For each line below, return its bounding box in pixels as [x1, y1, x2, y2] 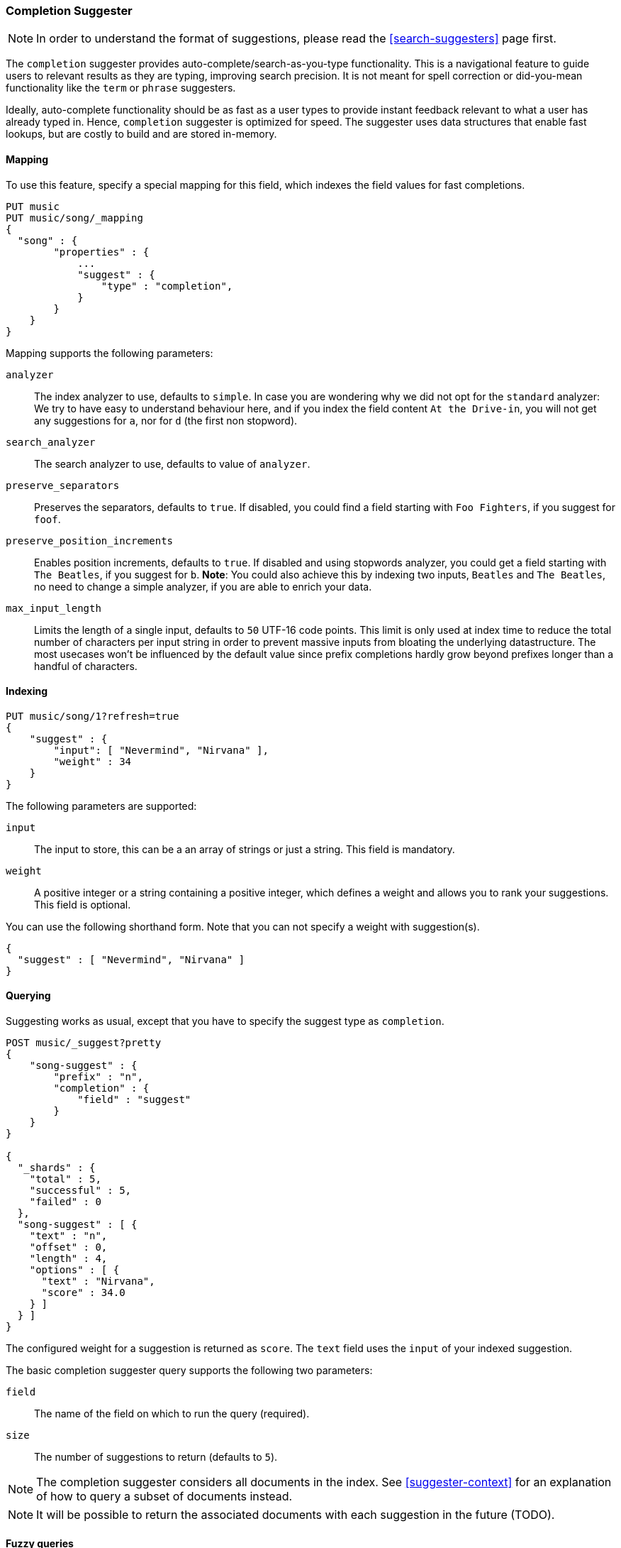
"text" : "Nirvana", [41, 1275, 155, 1288]
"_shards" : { [17, 1162, 96, 1174]
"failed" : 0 [29, 1196, 101, 1208]
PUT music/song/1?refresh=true [6, 710, 179, 722]
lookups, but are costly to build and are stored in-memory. [6, 128, 277, 141]
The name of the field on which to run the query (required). [34, 1407, 310, 1420]
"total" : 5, [29, 1173, 101, 1185]
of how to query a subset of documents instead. [36, 1489, 293, 1504]
